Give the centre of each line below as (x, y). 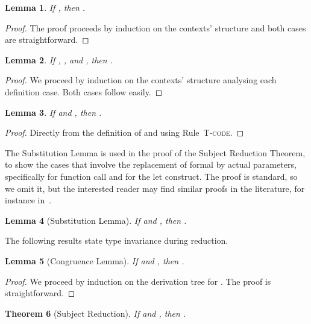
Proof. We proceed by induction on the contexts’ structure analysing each (141, 80)
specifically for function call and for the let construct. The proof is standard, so (151, 176)
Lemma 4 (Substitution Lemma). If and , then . (96, 220)
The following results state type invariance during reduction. (117, 240)
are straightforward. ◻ (47, 40)
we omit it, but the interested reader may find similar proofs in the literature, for (155, 188)
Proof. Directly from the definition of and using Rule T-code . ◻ (124, 132)
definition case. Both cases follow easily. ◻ (84, 91)
